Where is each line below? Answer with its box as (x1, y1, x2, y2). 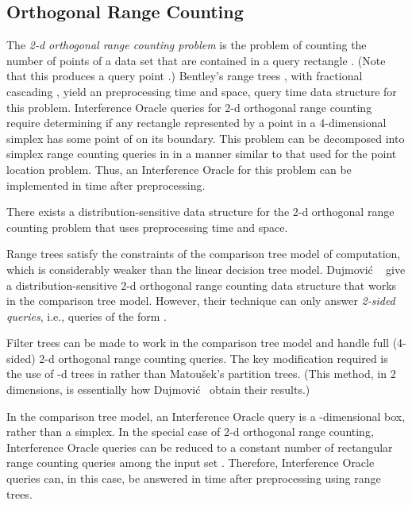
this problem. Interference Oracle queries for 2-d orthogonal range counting (6, 98, 372, 115)
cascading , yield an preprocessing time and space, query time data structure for (6, 83, 397, 99)
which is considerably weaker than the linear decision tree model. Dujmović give (6, 260, 406, 277)
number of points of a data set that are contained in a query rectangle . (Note (6, 52, 386, 68)
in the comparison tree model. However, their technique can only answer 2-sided (6, 292, 395, 309)
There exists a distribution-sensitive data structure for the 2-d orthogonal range (6, 203, 395, 220)
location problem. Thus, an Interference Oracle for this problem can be (6, 160, 352, 177)
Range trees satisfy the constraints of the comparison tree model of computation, (6, 245, 401, 262)
